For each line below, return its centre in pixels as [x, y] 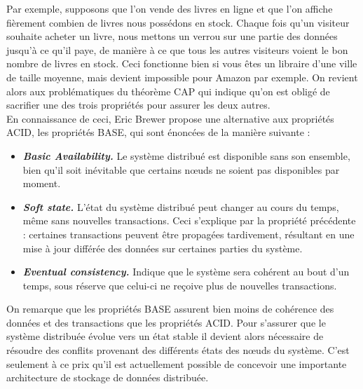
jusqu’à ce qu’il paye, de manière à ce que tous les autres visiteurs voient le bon [177, 49]
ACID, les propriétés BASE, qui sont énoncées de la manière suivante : [158, 132]
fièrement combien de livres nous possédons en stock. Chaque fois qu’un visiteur [178, 22]
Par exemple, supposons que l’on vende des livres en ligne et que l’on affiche [170, 8]
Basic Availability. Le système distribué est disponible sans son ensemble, [186, 155]
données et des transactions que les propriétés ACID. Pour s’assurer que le [166, 322]
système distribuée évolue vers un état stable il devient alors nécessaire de [165, 336]
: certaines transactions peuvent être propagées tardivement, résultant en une [189, 234]
